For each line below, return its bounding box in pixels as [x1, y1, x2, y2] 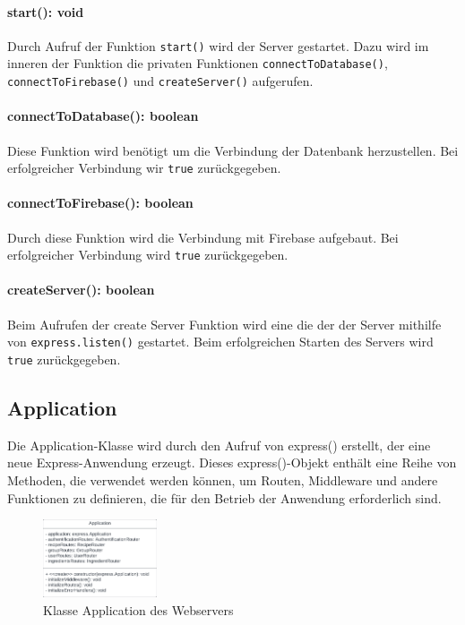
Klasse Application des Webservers [43, 600, 234, 619]
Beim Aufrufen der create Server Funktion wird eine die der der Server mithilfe [7, 314, 442, 333]
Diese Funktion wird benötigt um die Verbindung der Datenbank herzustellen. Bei [7, 141, 459, 159]
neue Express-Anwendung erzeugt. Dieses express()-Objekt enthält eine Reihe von [7, 453, 457, 472]
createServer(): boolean [7, 280, 155, 299]
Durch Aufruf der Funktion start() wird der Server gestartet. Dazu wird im [7, 36, 429, 55]
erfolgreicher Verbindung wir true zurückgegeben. [7, 158, 281, 177]
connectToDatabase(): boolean [7, 107, 199, 125]
